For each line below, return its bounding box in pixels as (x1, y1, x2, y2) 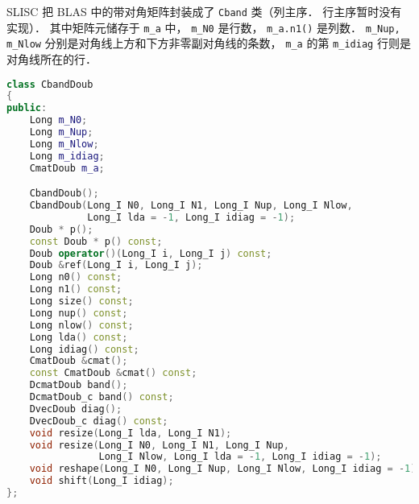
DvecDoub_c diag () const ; (29, 415, 168, 427)
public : (6, 102, 48, 114)
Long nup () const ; (29, 307, 128, 319)
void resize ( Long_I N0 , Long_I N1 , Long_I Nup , (29, 439, 289, 451)
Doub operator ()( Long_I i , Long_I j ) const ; (29, 247, 272, 259)
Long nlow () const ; (29, 319, 134, 331)
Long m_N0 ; (29, 114, 88, 126)
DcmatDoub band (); (29, 379, 128, 391)
